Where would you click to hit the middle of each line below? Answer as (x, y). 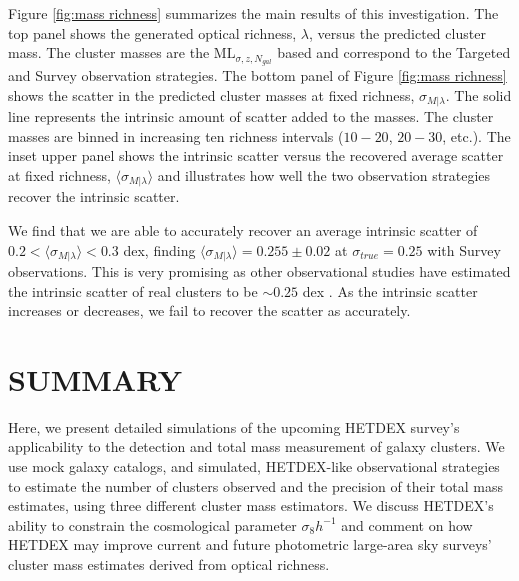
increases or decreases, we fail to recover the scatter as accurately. (209, 310)
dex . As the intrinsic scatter (390, 290)
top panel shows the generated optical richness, (152, 32)
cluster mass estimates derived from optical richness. (169, 564)
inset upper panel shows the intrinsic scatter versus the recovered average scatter (256, 155)
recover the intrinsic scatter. (94, 196)
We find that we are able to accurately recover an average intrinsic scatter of (243, 229)
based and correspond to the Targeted (394, 52)
